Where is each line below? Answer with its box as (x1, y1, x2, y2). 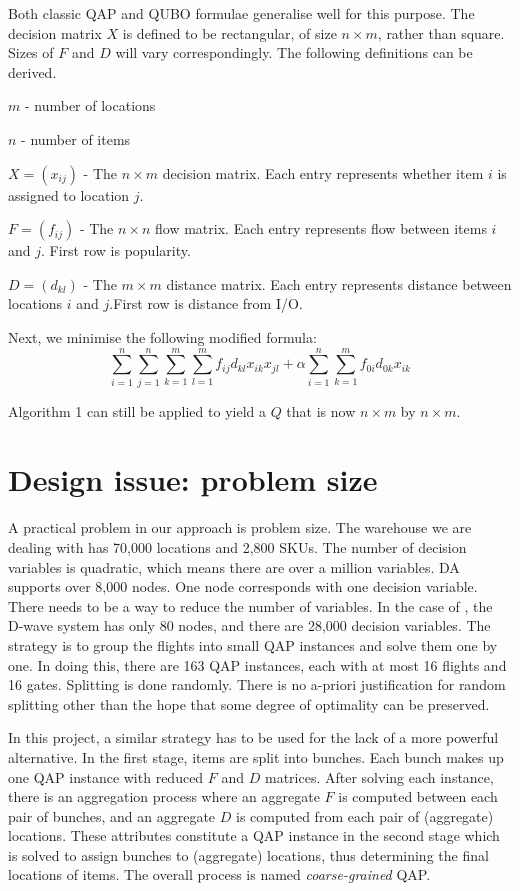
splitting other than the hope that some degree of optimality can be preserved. (8, 693, 490, 714)
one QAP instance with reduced (8, 766, 204, 787)
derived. (8, 61, 57, 82)
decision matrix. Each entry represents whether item (162, 162, 484, 183)
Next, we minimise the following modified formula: (8, 326, 317, 347)
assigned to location (8, 184, 130, 205)
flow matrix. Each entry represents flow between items (155, 218, 487, 239)
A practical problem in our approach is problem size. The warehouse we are (8, 517, 472, 538)
